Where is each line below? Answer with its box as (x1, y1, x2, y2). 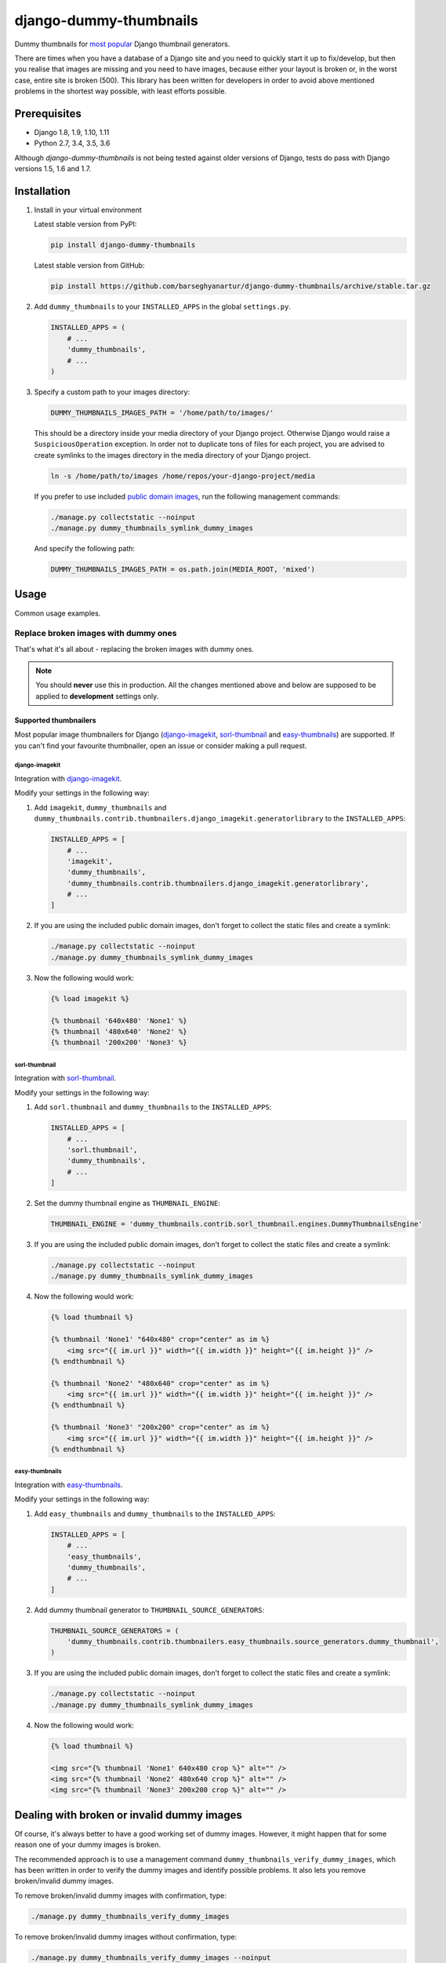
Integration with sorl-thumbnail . (14, 1073, 117, 1083)
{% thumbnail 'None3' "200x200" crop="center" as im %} (50, 1423, 270, 1432)
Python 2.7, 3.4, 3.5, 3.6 (34, 138, 111, 148)
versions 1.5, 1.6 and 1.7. (14, 164, 92, 174)
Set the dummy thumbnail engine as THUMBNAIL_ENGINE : (34, 1198, 221, 1208)
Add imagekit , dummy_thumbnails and (34, 802, 167, 812)
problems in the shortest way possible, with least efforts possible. (14, 86, 227, 96)
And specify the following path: (34, 544, 136, 554)
